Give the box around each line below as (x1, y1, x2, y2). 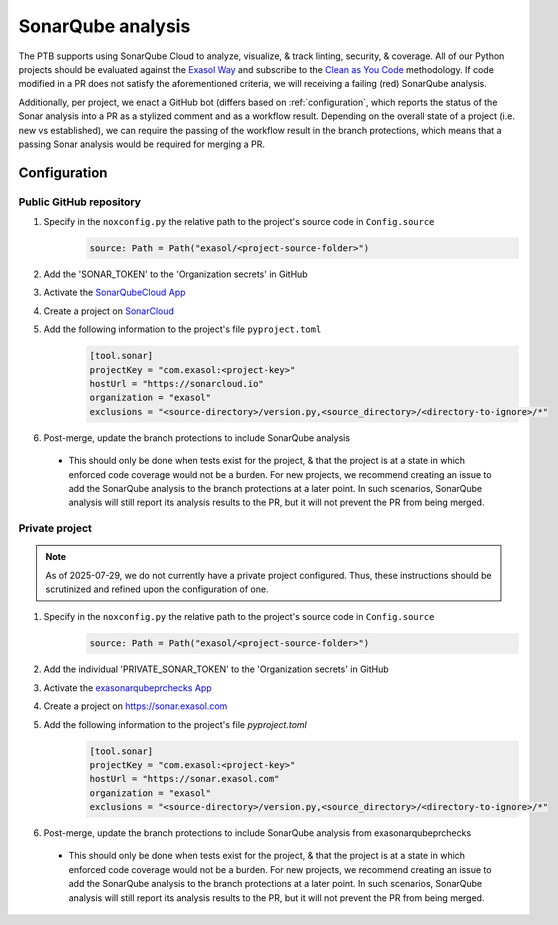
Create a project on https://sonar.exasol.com (43, 700, 228, 712)
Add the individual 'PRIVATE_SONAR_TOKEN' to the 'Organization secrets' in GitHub (43, 663, 389, 675)
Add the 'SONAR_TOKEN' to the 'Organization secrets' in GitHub (43, 268, 309, 280)
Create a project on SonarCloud (43, 305, 175, 317)
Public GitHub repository (18, 195, 142, 209)
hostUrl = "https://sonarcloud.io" (89, 378, 264, 389)
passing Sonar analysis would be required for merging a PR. (18, 138, 265, 150)
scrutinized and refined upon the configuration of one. (45, 583, 269, 595)
